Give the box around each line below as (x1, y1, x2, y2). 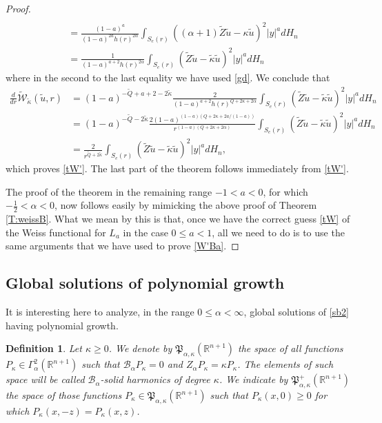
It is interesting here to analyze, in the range (6, 305, 194, 319)
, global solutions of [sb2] (243, 305, 349, 319)
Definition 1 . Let (6, 341, 82, 355)
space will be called (6, 372, 85, 386)
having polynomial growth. (6, 318, 119, 332)
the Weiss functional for (6, 225, 106, 239)
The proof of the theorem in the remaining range (6, 184, 212, 198)
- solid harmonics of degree (100, 372, 210, 386)
